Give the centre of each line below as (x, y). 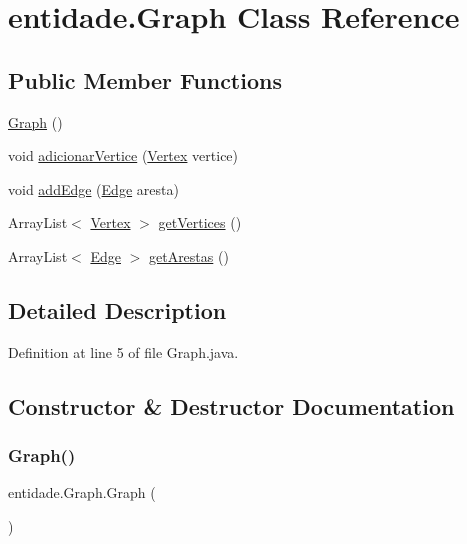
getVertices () (200, 222)
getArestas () (188, 255)
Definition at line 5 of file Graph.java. (123, 351)
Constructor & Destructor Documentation (231, 405)
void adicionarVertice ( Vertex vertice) (123, 155)
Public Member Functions (145, 79)
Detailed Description (117, 309)
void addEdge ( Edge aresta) (93, 188)
